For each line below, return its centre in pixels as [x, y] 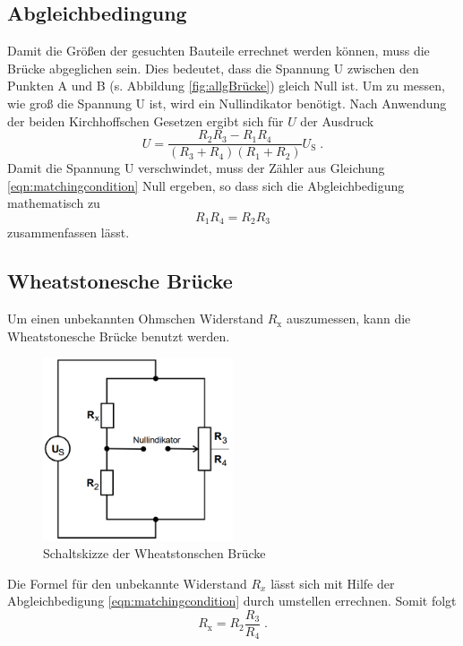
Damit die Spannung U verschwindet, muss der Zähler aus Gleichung [196, 168]
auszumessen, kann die [348, 319]
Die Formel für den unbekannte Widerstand [127, 583]
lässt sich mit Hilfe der [333, 583]
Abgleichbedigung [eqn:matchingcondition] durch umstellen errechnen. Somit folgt [232, 601]
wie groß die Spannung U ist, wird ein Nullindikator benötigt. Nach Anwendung [227, 103]
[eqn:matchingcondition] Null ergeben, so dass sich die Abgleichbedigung [206, 185]
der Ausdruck [337, 121]
